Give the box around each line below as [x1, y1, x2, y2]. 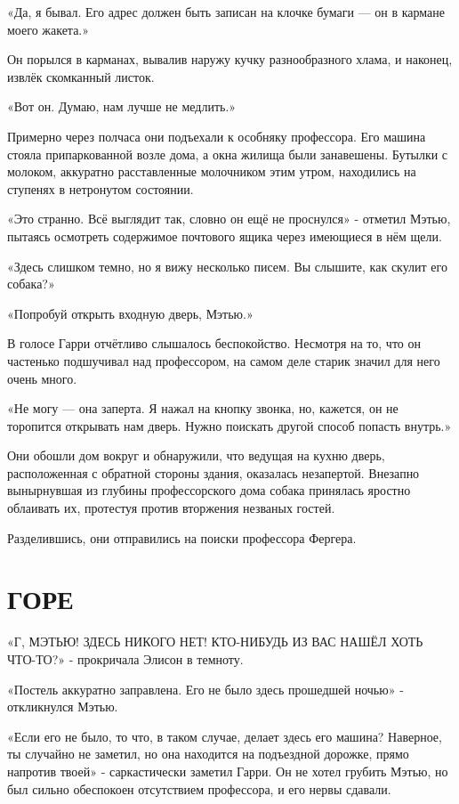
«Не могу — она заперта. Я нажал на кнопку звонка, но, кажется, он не [7, 399, 399, 418]
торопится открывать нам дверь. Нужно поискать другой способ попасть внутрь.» [7, 416, 452, 434]
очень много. [7, 369, 77, 387]
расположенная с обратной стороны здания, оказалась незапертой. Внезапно [7, 463, 420, 482]
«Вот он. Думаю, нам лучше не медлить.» [7, 97, 237, 116]
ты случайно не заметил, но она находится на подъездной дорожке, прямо [7, 744, 409, 763]
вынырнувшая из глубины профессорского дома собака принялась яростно [7, 481, 411, 499]
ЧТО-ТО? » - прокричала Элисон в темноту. [7, 649, 244, 668]
